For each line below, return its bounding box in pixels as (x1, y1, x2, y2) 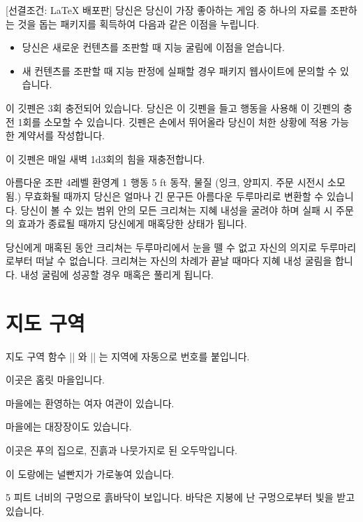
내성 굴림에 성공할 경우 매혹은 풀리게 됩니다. (20, 267, 214, 281)
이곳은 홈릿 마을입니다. (6, 372, 105, 387)
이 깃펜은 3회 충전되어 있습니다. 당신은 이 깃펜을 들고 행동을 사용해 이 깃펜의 (6, 100, 340, 115)
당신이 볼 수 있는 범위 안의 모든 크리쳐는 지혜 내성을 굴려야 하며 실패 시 (20, 202, 333, 217)
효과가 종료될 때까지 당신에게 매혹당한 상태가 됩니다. (17, 216, 247, 231)
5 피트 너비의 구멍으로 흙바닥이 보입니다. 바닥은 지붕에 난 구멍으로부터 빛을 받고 (6, 490, 355, 505)
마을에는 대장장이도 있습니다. (6, 419, 132, 434)
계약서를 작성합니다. (17, 128, 105, 143)
